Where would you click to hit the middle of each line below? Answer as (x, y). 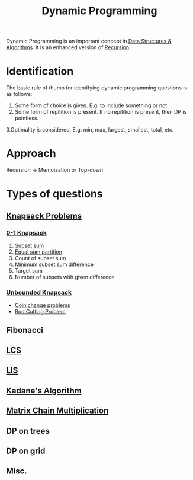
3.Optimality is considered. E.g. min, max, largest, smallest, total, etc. (90, 130)
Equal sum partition (38, 252)
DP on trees (28, 431)
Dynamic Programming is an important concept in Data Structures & (89, 41)
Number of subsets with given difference (65, 277)
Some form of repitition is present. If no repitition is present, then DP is (101, 112)
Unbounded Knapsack (39, 292)
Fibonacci (25, 330)
